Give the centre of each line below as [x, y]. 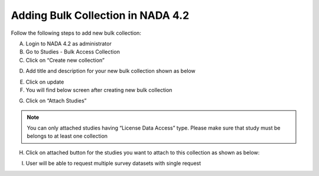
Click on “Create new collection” [65, 60]
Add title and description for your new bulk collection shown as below [111, 71]
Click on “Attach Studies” [56, 101]
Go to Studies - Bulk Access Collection [73, 52]
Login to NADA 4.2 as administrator [69, 44]
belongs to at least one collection [67, 136]
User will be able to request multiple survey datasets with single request [113, 163]
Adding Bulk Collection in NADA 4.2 [100, 15]
